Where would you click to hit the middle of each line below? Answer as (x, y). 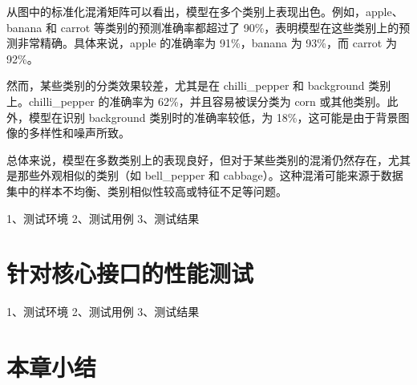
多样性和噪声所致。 (79, 133)
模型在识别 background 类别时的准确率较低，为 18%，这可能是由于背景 (213, 117)
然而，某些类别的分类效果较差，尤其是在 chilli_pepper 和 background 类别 (199, 85)
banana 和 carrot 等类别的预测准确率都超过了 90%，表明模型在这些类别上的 (203, 27)
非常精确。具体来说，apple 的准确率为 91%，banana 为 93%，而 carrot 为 (207, 43)
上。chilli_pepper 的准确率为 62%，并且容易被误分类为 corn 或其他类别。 (197, 101)
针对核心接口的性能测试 (130, 273)
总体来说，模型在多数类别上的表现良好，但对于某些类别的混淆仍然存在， (197, 159)
